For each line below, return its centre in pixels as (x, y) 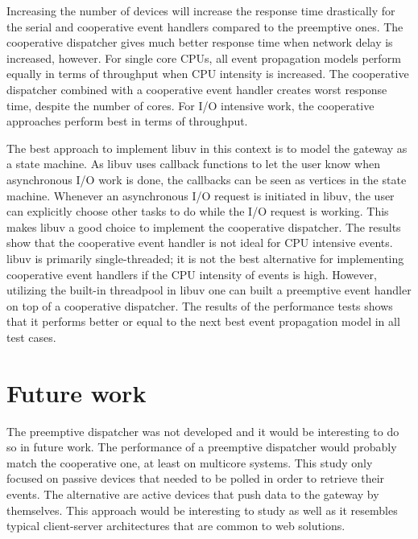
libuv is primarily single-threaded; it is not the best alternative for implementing (205, 258)
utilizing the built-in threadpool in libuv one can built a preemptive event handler (209, 290)
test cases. (31, 337)
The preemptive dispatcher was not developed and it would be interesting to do (203, 431)
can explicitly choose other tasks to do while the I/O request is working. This (198, 211)
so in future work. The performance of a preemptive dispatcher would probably (202, 447)
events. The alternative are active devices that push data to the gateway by (193, 494)
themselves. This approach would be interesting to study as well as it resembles (202, 510)
